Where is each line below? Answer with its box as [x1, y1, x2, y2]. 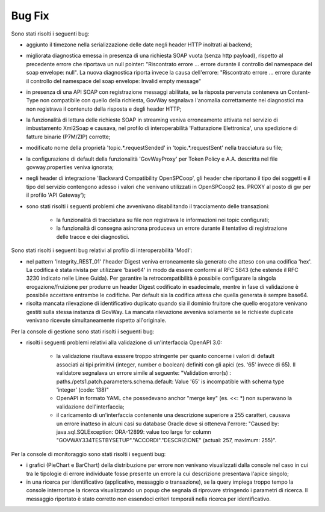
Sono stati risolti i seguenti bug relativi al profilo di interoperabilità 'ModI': [11, 247, 193, 254]
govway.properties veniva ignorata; [26, 164, 114, 171]
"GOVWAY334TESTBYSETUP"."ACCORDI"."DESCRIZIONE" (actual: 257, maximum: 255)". [56, 437, 277, 444]
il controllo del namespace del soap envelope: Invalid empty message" [26, 77, 202, 84]
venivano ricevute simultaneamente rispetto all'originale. [26, 316, 167, 324]
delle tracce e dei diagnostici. [56, 233, 129, 240]
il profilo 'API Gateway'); [26, 191, 86, 199]
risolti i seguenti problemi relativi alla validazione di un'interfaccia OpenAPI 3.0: [26, 339, 223, 346]
